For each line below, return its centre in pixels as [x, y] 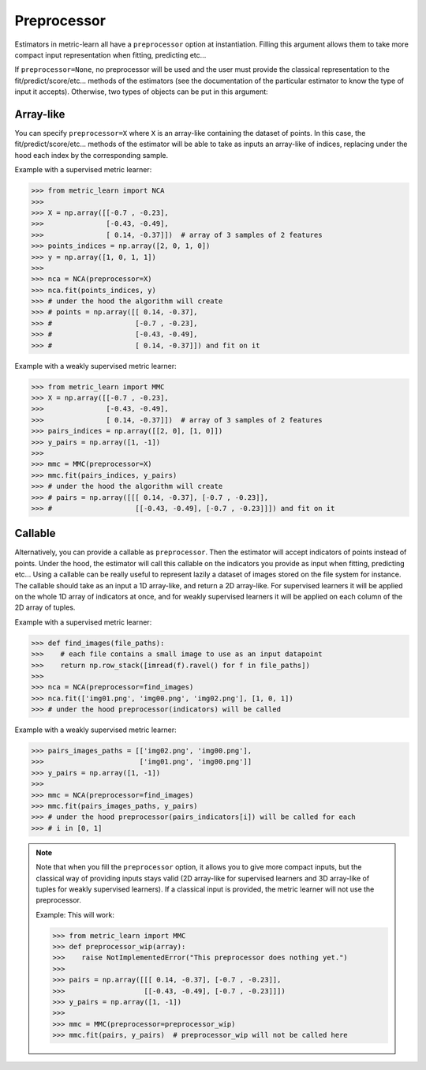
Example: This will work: [75, 914]
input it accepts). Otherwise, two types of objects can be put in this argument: [141, 92]
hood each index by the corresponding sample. [92, 155]
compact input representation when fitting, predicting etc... [110, 54]
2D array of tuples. [45, 607]
